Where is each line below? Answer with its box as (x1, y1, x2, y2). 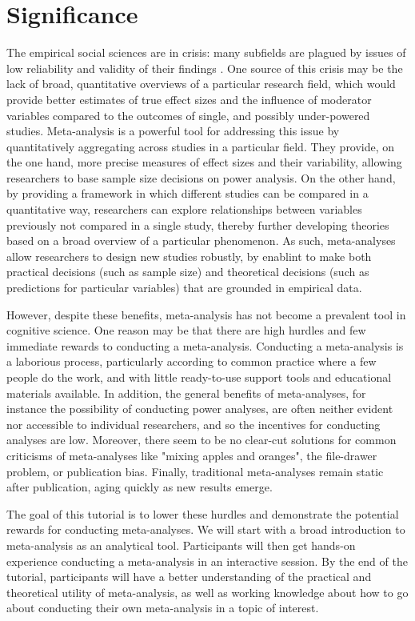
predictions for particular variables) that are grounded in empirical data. (6, 279, 362, 296)
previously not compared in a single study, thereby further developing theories (6, 216, 389, 233)
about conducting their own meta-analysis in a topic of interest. (6, 599, 319, 616)
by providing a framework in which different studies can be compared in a (6, 185, 369, 202)
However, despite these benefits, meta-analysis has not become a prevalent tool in (6, 306, 406, 323)
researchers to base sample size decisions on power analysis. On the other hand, (6, 169, 396, 186)
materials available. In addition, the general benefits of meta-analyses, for (6, 384, 366, 401)
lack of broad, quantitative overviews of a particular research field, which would (6, 75, 396, 92)
